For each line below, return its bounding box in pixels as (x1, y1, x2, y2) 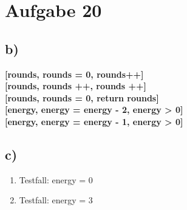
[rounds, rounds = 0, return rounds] (5, 91, 159, 104)
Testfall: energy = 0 (19, 173, 93, 186)
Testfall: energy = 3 (19, 194, 93, 206)
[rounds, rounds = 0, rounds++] (5, 67, 144, 80)
